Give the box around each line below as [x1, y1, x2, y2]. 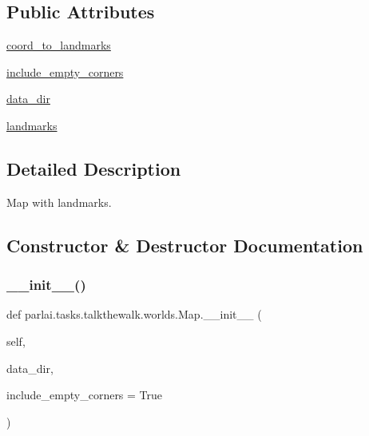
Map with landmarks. [6, 193, 112, 210]
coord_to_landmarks [6, 37, 111, 54]
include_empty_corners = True [6, 386, 163, 403]
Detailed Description [6, 156, 181, 180]
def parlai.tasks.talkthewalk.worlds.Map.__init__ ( [6, 306, 262, 323]
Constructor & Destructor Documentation [6, 232, 363, 257]
